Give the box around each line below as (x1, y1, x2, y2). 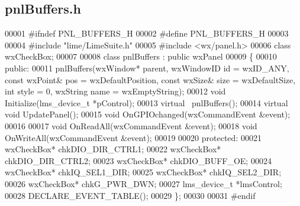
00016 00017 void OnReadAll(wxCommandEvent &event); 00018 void (5, 119, 257, 132)
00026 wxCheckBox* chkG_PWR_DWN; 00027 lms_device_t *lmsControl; (5, 177, 282, 189)
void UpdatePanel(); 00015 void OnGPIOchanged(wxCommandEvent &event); (5, 108, 291, 120)
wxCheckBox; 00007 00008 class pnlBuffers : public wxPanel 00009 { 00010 (5, 50, 277, 63)
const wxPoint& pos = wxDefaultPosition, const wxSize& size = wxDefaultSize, (5, 73, 296, 86)
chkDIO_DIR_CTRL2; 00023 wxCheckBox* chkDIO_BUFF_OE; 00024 (5, 154, 272, 166)
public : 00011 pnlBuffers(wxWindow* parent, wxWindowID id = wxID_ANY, (5, 61, 289, 74)
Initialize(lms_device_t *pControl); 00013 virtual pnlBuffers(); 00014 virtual (5, 96, 288, 109)
